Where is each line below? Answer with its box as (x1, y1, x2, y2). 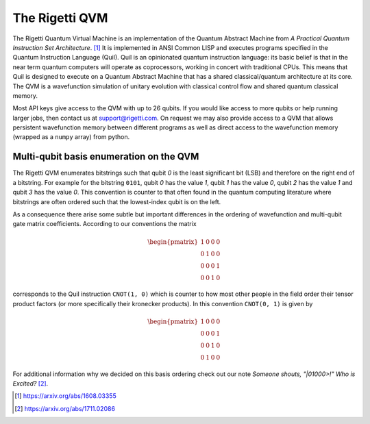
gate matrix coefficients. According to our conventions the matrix (12, 220, 197, 228)
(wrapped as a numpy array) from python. (12, 133, 130, 141)
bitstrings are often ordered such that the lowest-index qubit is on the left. (12, 197, 221, 205)
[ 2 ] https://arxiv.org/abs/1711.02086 (14, 404, 116, 412)
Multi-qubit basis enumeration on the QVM (12, 151, 199, 162)
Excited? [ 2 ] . (12, 379, 49, 388)
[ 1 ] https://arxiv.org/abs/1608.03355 (14, 392, 116, 400)
